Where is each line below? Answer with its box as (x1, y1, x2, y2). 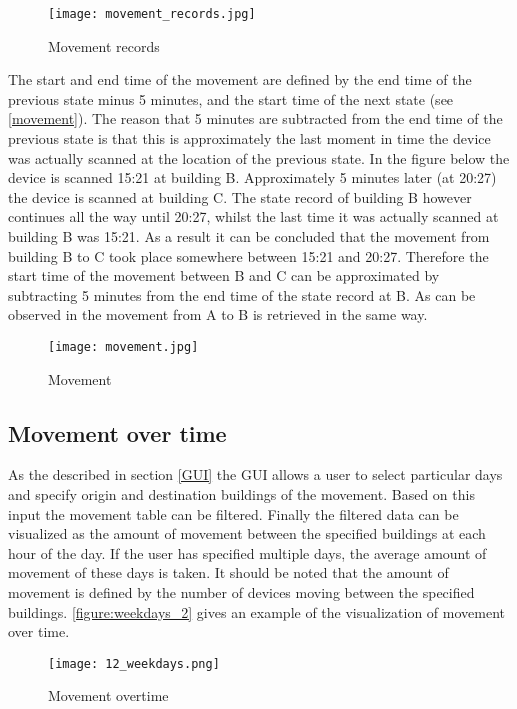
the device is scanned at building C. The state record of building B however (8, 186, 472, 207)
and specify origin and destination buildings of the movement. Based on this (8, 484, 475, 505)
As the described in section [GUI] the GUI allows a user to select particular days (8, 464, 503, 485)
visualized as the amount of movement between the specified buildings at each (8, 523, 486, 544)
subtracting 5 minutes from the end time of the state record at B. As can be (8, 284, 476, 305)
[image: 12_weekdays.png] (48, 656, 220, 671)
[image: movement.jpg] (48, 339, 199, 354)
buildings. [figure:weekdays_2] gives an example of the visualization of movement (8, 601, 505, 622)
